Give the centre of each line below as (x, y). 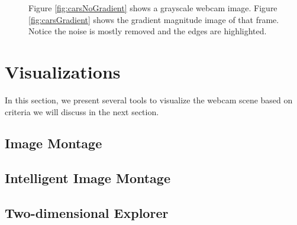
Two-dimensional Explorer (87, 213)
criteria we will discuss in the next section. (82, 111)
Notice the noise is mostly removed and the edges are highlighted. (148, 31)
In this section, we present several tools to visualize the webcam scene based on (149, 100)
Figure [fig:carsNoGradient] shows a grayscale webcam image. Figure (153, 8)
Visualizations (63, 71)
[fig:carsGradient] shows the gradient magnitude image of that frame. (154, 19)
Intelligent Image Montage (88, 178)
